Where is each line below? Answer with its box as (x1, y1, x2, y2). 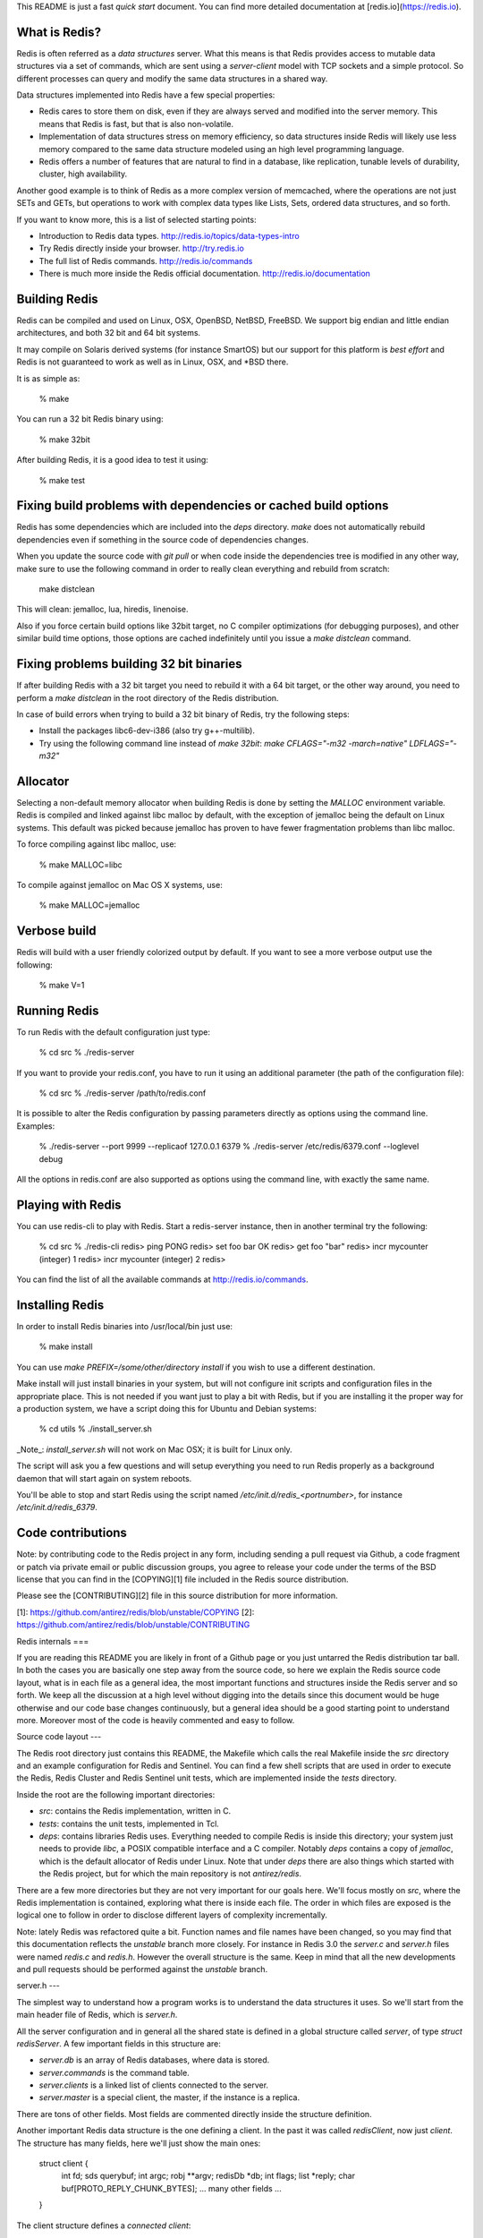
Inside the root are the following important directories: (16, 1789, 216, 1799)
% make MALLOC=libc (38, 859, 123, 870)
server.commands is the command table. (38, 2067, 190, 2078)
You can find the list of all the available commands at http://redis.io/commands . (16, 1274, 309, 1285)
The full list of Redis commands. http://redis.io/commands (38, 255, 253, 266)
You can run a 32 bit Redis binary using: (16, 414, 165, 424)
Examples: (16, 1120, 55, 1132)
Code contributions (16, 1525, 127, 1541)
